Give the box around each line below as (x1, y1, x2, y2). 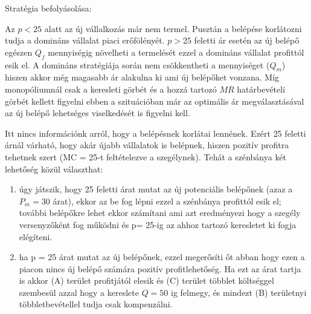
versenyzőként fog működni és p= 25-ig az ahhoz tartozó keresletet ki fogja (19, 218, 297, 231)
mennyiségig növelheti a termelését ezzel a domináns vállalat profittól (48, 45, 304, 58)
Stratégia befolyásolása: (5, 2, 92, 14)
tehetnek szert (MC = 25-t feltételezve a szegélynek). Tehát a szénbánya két (5, 150, 287, 163)
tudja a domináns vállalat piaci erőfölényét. (5, 34, 165, 47)
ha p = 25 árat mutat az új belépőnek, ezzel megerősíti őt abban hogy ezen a (19, 250, 305, 263)
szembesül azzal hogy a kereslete (19, 286, 139, 298)
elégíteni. (19, 230, 53, 243)
